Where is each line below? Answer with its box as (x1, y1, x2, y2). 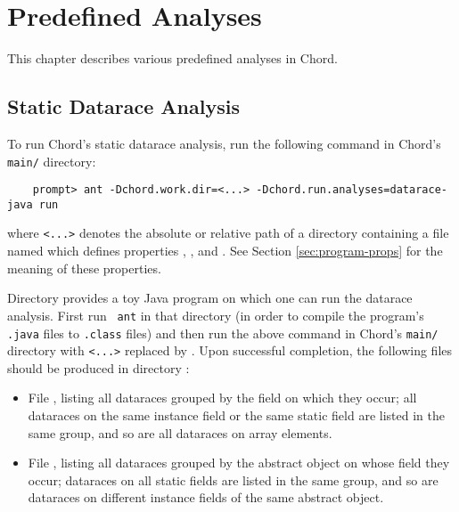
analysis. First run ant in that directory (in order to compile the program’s (7, 305, 424, 324)
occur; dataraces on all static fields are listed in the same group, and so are (28, 470, 439, 489)
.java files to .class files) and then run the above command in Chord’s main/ (7, 323, 439, 342)
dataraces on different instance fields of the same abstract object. (28, 488, 384, 507)
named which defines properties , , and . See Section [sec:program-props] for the (7, 241, 443, 260)
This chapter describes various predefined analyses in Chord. (7, 49, 338, 68)
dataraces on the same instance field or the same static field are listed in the (28, 406, 445, 425)
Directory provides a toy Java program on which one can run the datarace (7, 289, 413, 307)
